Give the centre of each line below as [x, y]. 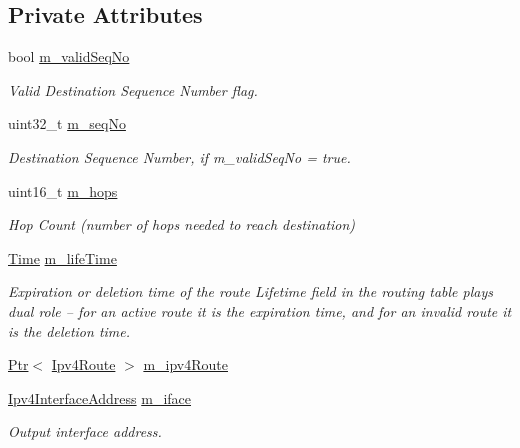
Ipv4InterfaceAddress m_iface [100, 397]
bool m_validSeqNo [69, 56]
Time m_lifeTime [62, 257]
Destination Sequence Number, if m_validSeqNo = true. [179, 156]
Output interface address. [85, 431]
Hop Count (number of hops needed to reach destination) [182, 224]
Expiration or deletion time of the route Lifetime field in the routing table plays [250, 291]
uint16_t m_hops [63, 190]
